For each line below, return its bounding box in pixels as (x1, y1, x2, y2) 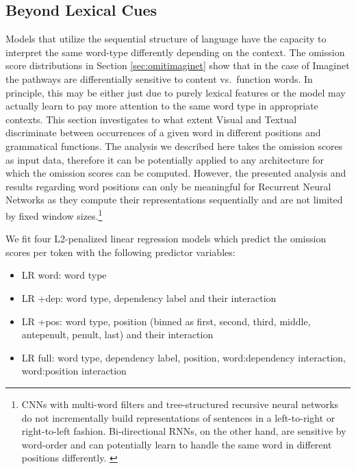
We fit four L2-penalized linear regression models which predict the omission (5, 231, 327, 246)
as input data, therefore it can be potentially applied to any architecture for (5, 152, 325, 166)
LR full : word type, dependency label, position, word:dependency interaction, (21, 350, 346, 364)
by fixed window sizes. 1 (5, 206, 103, 223)
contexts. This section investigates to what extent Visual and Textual (5, 112, 297, 126)
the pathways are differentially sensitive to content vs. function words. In (5, 71, 313, 86)
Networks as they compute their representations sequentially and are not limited (5, 192, 343, 207)
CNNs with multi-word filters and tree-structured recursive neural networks (21, 396, 339, 411)
